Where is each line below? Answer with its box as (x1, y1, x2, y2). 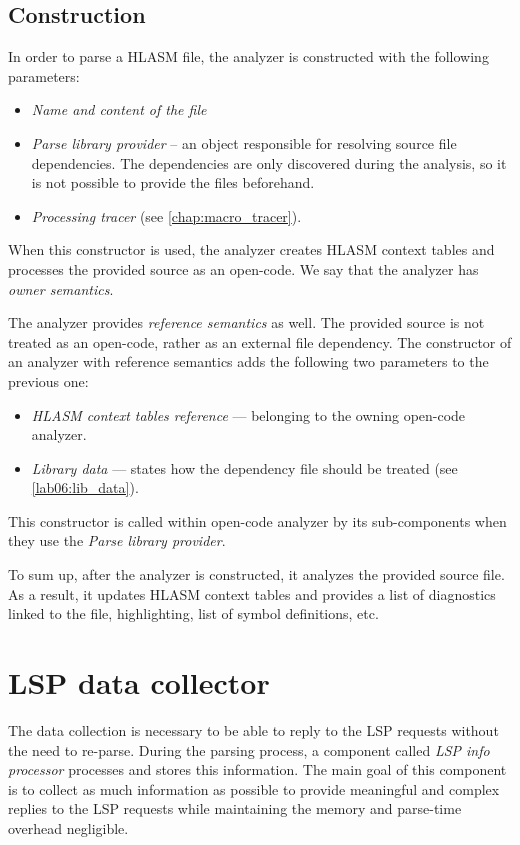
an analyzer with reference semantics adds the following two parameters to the (8, 351, 489, 372)
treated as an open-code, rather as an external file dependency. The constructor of (8, 331, 512, 352)
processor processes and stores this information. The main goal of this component (8, 759, 507, 780)
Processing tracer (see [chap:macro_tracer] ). (31, 205, 302, 226)
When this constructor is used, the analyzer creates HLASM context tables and (8, 239, 495, 260)
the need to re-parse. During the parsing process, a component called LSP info (8, 739, 490, 760)
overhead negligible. (8, 817, 129, 838)
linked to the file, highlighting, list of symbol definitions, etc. (8, 603, 379, 624)
